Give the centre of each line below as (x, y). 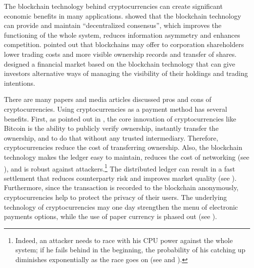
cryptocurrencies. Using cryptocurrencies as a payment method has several (116, 109)
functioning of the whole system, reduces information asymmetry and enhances (122, 35)
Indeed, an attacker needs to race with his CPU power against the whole (124, 240)
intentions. (20, 83)
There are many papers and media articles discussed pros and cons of (108, 99)
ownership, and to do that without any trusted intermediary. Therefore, (111, 137)
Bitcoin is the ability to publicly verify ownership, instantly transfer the (111, 128)
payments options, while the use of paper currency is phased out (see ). (111, 216)
